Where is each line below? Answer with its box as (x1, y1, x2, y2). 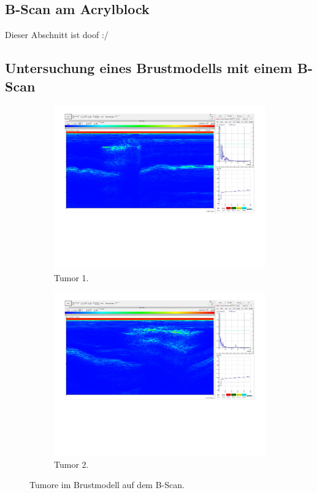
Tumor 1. (54, 271, 89, 284)
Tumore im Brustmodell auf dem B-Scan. (29, 478, 185, 491)
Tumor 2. (54, 457, 89, 470)
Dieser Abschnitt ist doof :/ (5, 28, 109, 41)
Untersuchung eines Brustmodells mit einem (5, 58, 292, 77)
